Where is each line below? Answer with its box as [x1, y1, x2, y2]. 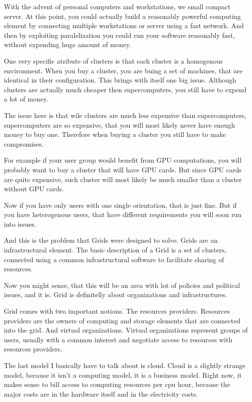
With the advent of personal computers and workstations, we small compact [4, 1, 231, 11]
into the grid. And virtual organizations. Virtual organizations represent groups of [4, 325, 248, 335]
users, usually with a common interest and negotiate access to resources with [4, 334, 233, 344]
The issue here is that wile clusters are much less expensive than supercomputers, [4, 110, 247, 120]
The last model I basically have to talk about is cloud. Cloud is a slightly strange [4, 360, 246, 370]
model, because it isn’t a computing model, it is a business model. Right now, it [4, 369, 242, 380]
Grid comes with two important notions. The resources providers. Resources [4, 306, 230, 316]
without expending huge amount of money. [4, 39, 131, 50]
